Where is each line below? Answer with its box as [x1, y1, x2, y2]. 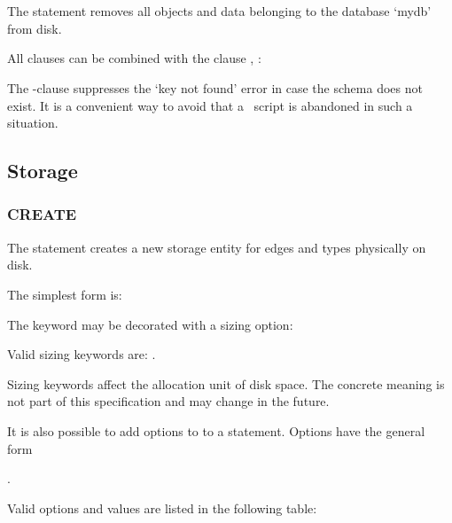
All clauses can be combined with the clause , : [7, 49, 261, 67]
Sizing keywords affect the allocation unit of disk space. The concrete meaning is [7, 374, 445, 393]
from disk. [7, 19, 62, 37]
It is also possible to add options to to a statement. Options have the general [7, 421, 425, 440]
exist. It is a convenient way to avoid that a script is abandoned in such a [7, 96, 413, 114]
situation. [7, 113, 58, 132]
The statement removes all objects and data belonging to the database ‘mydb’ [7, 2, 432, 20]
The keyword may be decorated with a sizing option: [7, 315, 293, 333]
